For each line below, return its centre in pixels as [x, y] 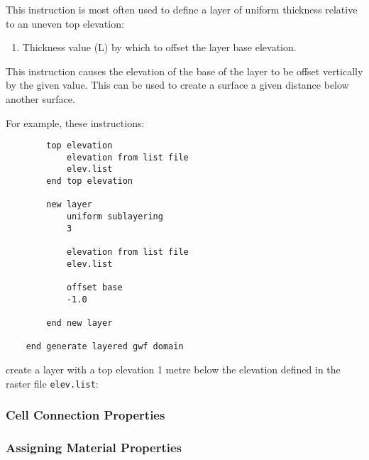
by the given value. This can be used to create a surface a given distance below [177, 85]
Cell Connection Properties [86, 415]
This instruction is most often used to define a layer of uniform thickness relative [182, 9]
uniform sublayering [115, 217]
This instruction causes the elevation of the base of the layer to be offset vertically [184, 71]
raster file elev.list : [52, 383]
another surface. [40, 98]
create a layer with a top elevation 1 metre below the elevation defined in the [173, 369]
